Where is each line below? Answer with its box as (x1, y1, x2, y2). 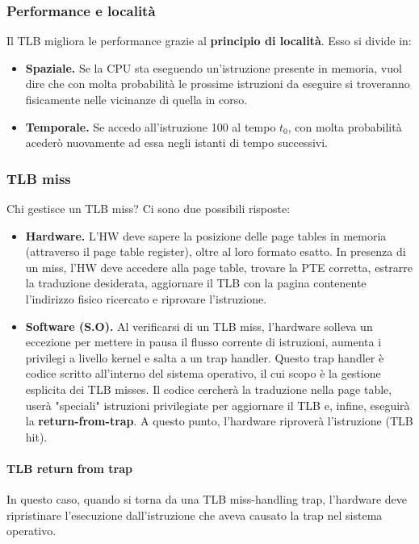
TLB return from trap (6, 459, 132, 476)
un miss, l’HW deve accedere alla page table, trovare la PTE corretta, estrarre (25, 258, 413, 275)
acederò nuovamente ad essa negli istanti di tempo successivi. (25, 134, 328, 151)
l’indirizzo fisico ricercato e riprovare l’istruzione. (25, 290, 267, 307)
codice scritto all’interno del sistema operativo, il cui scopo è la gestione (25, 365, 381, 382)
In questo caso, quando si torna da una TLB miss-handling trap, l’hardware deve (6, 491, 408, 508)
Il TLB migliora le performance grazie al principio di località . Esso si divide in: (6, 32, 412, 49)
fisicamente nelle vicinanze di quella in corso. (25, 91, 248, 107)
